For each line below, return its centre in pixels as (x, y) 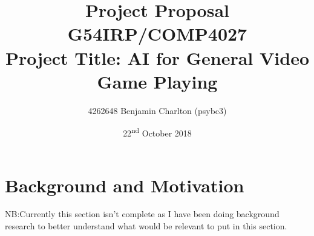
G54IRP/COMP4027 (157, 34)
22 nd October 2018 (157, 132)
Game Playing (157, 81)
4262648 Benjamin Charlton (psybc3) (157, 110)
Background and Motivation (125, 185)
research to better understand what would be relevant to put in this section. (146, 226)
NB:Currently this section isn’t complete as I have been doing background (142, 214)
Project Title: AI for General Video (157, 57)
